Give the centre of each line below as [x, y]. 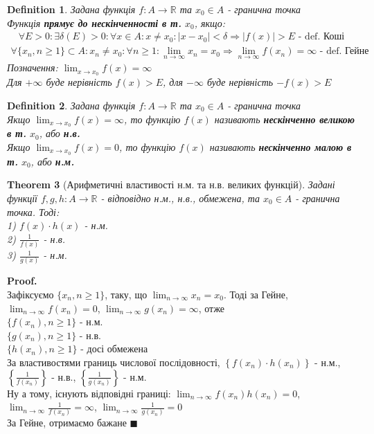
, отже [212, 308]
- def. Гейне [344, 52]
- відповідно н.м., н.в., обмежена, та [180, 198]
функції [22, 198]
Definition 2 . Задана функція [71, 105]
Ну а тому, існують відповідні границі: [89, 393]
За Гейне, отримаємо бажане [67, 423]
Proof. [22, 281]
